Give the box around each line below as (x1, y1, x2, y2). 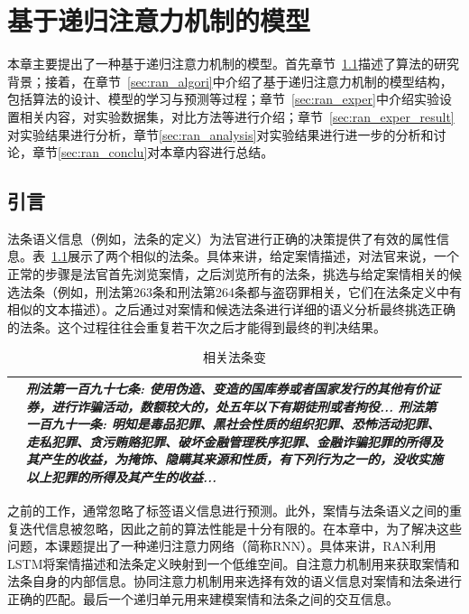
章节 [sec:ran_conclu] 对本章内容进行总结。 (32, 143, 274, 162)
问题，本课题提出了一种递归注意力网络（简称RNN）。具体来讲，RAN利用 (7, 536, 437, 555)
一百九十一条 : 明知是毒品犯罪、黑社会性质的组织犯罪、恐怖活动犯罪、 (26, 414, 440, 433)
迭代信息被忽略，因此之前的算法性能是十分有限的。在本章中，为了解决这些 (19, 518, 462, 537)
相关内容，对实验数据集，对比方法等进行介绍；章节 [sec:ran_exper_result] (19, 107, 455, 126)
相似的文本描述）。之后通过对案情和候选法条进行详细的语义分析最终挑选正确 (7, 300, 455, 319)
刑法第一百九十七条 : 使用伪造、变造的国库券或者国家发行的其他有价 (26, 379, 428, 398)
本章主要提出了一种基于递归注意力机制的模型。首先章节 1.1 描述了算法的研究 (7, 54, 459, 73)
